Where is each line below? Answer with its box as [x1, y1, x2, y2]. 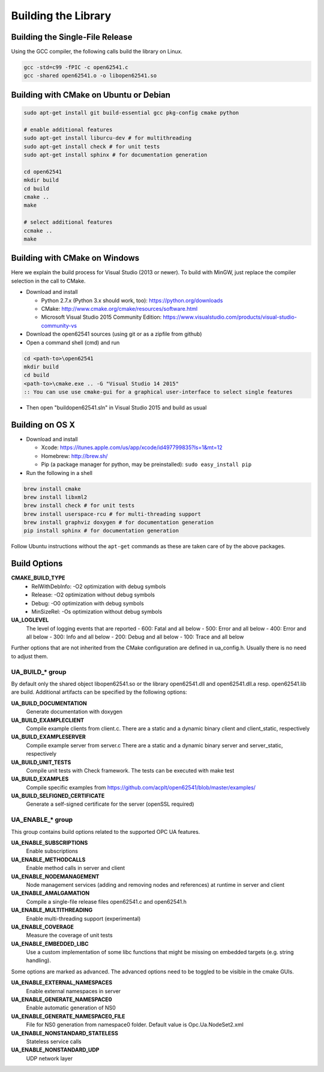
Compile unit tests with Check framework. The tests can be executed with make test [26, 767, 235, 774]
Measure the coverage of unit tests [26, 932, 113, 939]
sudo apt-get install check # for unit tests [23, 143, 160, 150]
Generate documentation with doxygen [26, 708, 123, 715]
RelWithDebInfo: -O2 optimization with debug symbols [31, 583, 166, 590]
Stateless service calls [26, 1038, 82, 1045]
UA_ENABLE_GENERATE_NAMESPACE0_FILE [11, 1012, 125, 1020]
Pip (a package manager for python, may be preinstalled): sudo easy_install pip [41, 461, 252, 468]
